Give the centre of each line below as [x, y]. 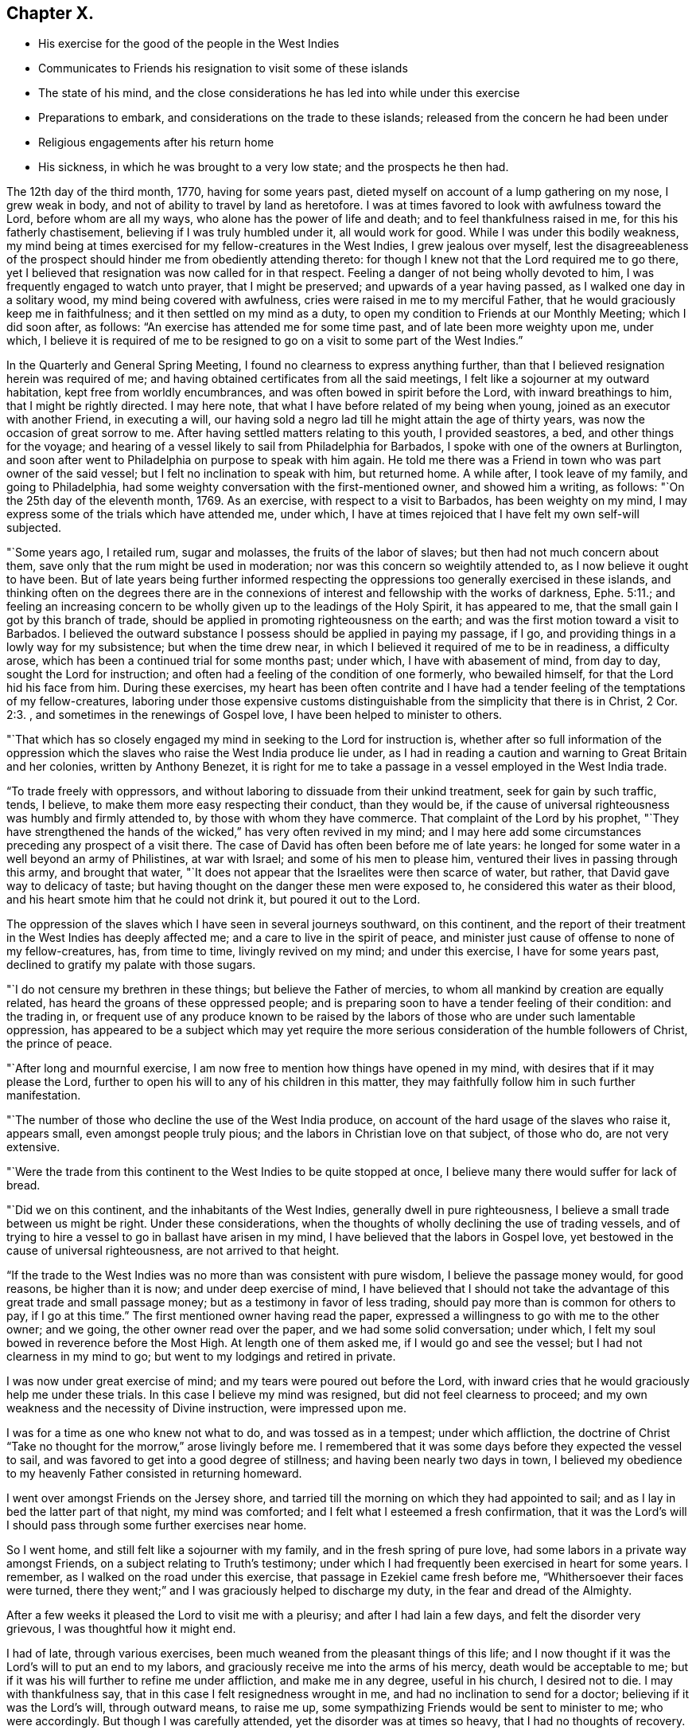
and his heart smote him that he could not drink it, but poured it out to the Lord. [214, 900]
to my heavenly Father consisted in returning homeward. [154, 1474]
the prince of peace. [60, 1044]
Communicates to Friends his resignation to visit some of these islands [223, 68]
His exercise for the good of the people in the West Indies [189, 44]
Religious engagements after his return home [156, 143]
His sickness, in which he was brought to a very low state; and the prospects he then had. [274, 167]
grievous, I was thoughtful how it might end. [121, 1629]
